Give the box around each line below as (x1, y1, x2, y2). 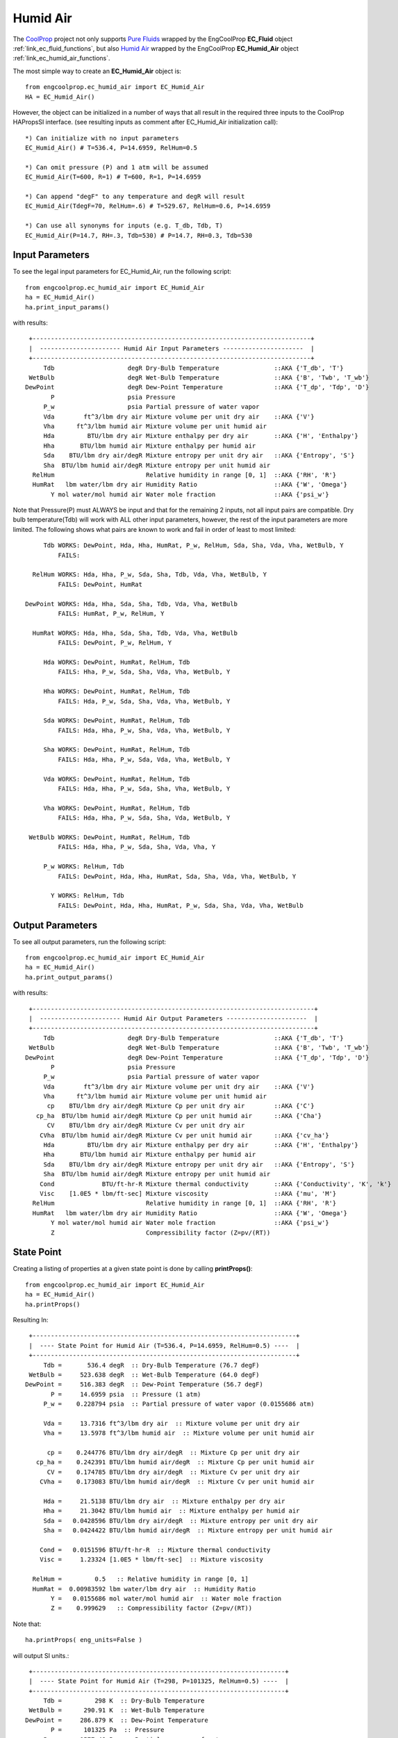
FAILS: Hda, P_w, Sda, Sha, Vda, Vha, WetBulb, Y (58, 697, 231, 705)
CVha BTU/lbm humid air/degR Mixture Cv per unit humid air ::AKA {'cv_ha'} (39, 1131, 329, 1139)
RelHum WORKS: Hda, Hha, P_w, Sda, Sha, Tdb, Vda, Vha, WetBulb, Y (32, 571, 267, 578)
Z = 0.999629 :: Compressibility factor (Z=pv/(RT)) (51, 1605, 253, 1612)
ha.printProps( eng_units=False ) (25, 1636, 142, 1644)
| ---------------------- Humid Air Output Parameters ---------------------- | (28, 1014, 319, 1022)
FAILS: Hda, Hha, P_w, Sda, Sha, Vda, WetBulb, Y (58, 814, 231, 822)
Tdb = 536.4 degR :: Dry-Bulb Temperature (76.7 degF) (43, 1361, 260, 1369)
